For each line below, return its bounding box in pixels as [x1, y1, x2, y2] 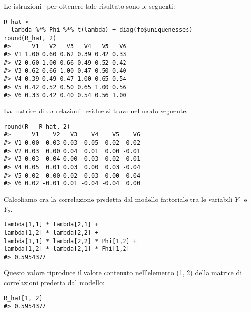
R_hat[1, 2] [4, 294, 42, 302]
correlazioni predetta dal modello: [4, 277, 105, 288]
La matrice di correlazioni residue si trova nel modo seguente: [4, 106, 188, 116]
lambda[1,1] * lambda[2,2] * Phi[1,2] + [4, 237, 137, 245]
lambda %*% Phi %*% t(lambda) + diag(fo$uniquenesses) [11, 26, 193, 34]
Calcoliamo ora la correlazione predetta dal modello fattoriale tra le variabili [4, 194, 233, 204]
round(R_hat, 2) [4, 34, 57, 42]
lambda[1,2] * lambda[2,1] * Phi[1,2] [4, 245, 130, 253]
